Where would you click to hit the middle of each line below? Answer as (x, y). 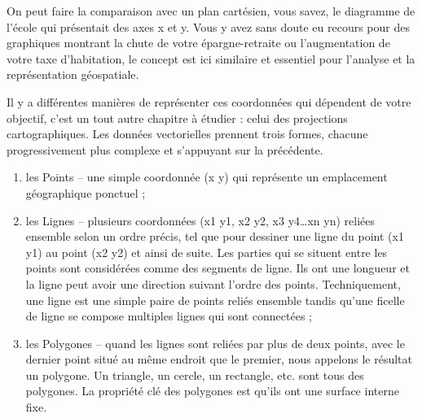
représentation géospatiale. (73, 74)
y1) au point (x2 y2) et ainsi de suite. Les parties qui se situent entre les (207, 252)
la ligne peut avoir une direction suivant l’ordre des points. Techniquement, (213, 283)
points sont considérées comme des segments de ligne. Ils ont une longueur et (218, 268)
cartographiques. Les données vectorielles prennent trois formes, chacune (187, 134)
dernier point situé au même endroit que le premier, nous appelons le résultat (219, 359)
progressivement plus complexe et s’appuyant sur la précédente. (165, 149)
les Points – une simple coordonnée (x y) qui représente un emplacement (207, 177)
